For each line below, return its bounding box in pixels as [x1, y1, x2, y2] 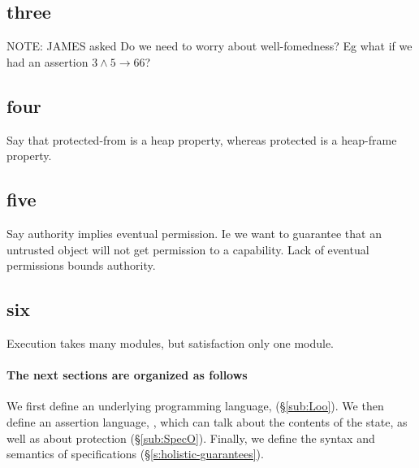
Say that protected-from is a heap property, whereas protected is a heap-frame [6, 131, 397, 148]
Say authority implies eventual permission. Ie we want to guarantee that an [6, 224, 382, 241]
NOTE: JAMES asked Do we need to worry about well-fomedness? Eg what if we [6, 37, 413, 54]
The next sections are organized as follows [6, 366, 248, 383]
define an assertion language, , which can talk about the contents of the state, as [6, 413, 408, 430]
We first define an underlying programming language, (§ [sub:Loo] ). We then [6, 397, 384, 414]
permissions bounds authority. [6, 257, 156, 274]
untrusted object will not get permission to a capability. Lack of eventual [6, 240, 369, 258]
